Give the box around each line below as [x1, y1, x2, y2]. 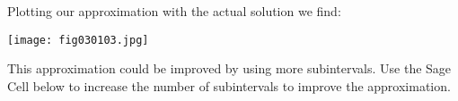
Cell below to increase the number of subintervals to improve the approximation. [7, 76, 451, 95]
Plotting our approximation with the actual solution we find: [7, 2, 341, 20]
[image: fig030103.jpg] [7, 33, 149, 46]
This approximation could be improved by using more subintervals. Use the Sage [7, 59, 452, 78]
